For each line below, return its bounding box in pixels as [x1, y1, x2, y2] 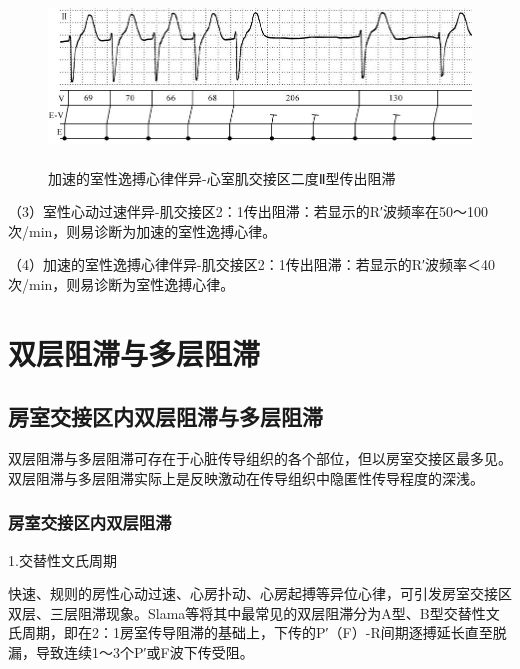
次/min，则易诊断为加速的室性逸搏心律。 [8, 220, 277, 241]
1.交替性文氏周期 [8, 549, 117, 570]
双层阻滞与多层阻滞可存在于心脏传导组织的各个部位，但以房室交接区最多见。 [8, 448, 512, 469]
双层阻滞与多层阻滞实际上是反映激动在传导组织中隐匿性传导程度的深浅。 [8, 467, 484, 488]
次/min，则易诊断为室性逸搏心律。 [8, 273, 235, 294]
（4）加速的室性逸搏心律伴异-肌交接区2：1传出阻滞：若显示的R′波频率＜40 [8, 254, 496, 275]
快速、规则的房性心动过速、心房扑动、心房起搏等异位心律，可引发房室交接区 [8, 583, 512, 604]
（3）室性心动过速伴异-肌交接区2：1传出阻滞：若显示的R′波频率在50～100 [8, 201, 489, 222]
